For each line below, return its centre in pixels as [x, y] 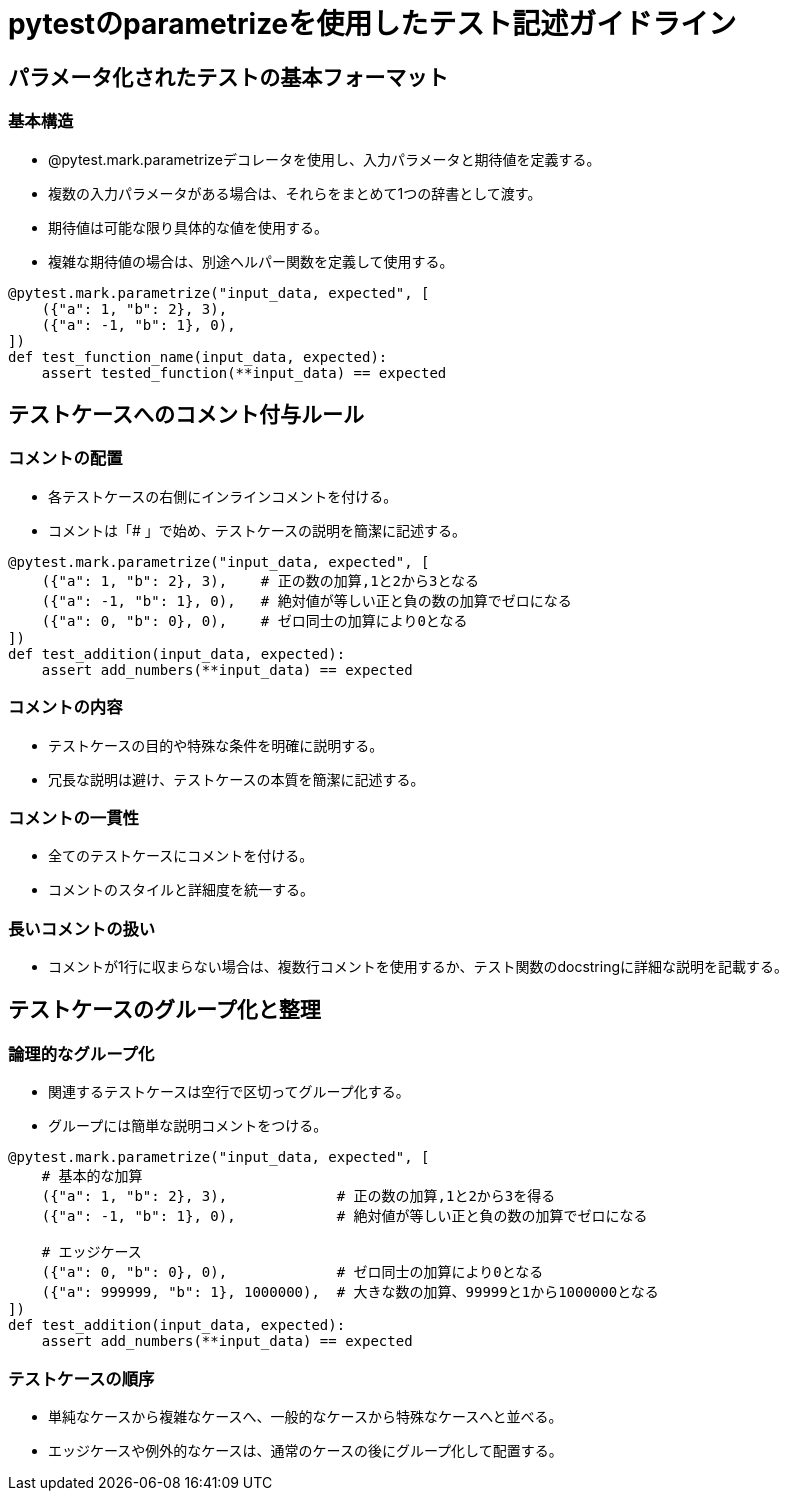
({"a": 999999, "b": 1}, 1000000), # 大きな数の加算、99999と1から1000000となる [350, 1292]
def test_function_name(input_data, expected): [198, 356]
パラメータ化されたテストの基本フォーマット [228, 77]
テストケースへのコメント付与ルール [186, 414]
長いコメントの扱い [82, 928]
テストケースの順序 [81, 1378]
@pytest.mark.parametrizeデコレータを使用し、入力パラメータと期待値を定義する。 [324, 159]
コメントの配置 [65, 458]
